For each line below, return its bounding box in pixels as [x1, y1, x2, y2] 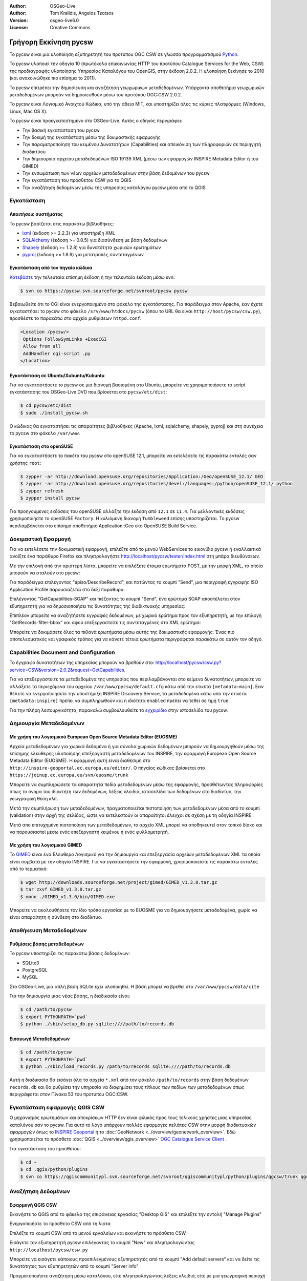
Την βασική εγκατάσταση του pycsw [22, 127, 100, 133]
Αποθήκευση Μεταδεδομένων [9, 927, 87, 934]
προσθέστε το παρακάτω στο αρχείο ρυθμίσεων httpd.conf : [9, 315, 142, 321]
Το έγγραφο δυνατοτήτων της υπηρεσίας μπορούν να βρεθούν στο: [9, 659, 155, 666]
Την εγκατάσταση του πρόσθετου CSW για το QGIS [22, 177, 131, 183]
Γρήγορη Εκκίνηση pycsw [9, 37, 94, 46]
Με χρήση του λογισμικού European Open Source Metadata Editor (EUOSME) [9, 734, 178, 740]
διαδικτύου [22, 149, 46, 155]
